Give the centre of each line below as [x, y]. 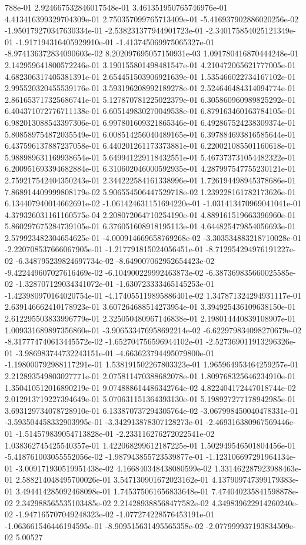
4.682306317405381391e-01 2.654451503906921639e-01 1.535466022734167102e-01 [150, 76]
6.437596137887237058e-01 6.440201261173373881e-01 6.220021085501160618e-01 [150, 146]
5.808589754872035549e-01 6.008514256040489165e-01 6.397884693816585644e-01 [150, 134]
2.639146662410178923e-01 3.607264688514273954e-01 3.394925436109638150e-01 [150, 307]
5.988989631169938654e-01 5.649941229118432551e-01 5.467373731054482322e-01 [150, 157]
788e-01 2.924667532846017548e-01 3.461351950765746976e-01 [116, 7]
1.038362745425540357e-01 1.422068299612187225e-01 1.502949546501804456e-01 [150, 445]
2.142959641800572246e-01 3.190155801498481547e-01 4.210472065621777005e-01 [150, 64]
